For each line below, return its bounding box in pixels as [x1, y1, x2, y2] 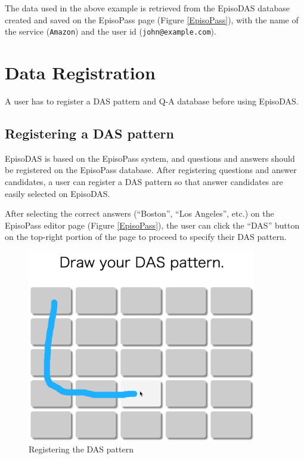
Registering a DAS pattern [5, 124, 174, 142]
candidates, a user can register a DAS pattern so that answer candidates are [5, 175, 283, 187]
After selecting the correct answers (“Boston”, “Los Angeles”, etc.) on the [5, 207, 274, 220]
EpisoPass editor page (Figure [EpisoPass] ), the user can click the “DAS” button [5, 218, 300, 231]
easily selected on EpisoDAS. [5, 187, 110, 199]
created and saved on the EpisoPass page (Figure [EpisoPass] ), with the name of [5, 13, 299, 26]
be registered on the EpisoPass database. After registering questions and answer [5, 164, 297, 176]
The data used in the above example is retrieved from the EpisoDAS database [5, 2, 290, 14]
